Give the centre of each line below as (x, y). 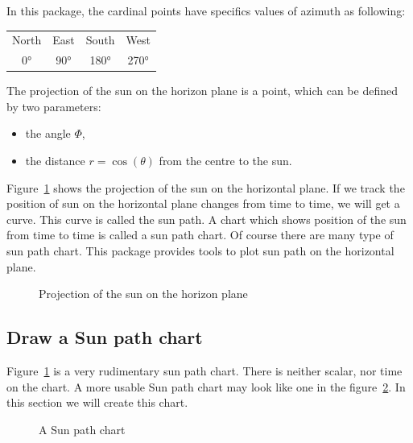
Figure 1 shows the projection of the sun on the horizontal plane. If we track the (206, 187)
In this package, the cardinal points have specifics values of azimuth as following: (206, 10)
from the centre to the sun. (225, 161)
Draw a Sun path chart (105, 337)
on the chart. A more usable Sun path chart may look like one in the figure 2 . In (206, 386)
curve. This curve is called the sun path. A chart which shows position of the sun (206, 219)
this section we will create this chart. (97, 402)
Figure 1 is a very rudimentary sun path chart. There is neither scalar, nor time (204, 371)
